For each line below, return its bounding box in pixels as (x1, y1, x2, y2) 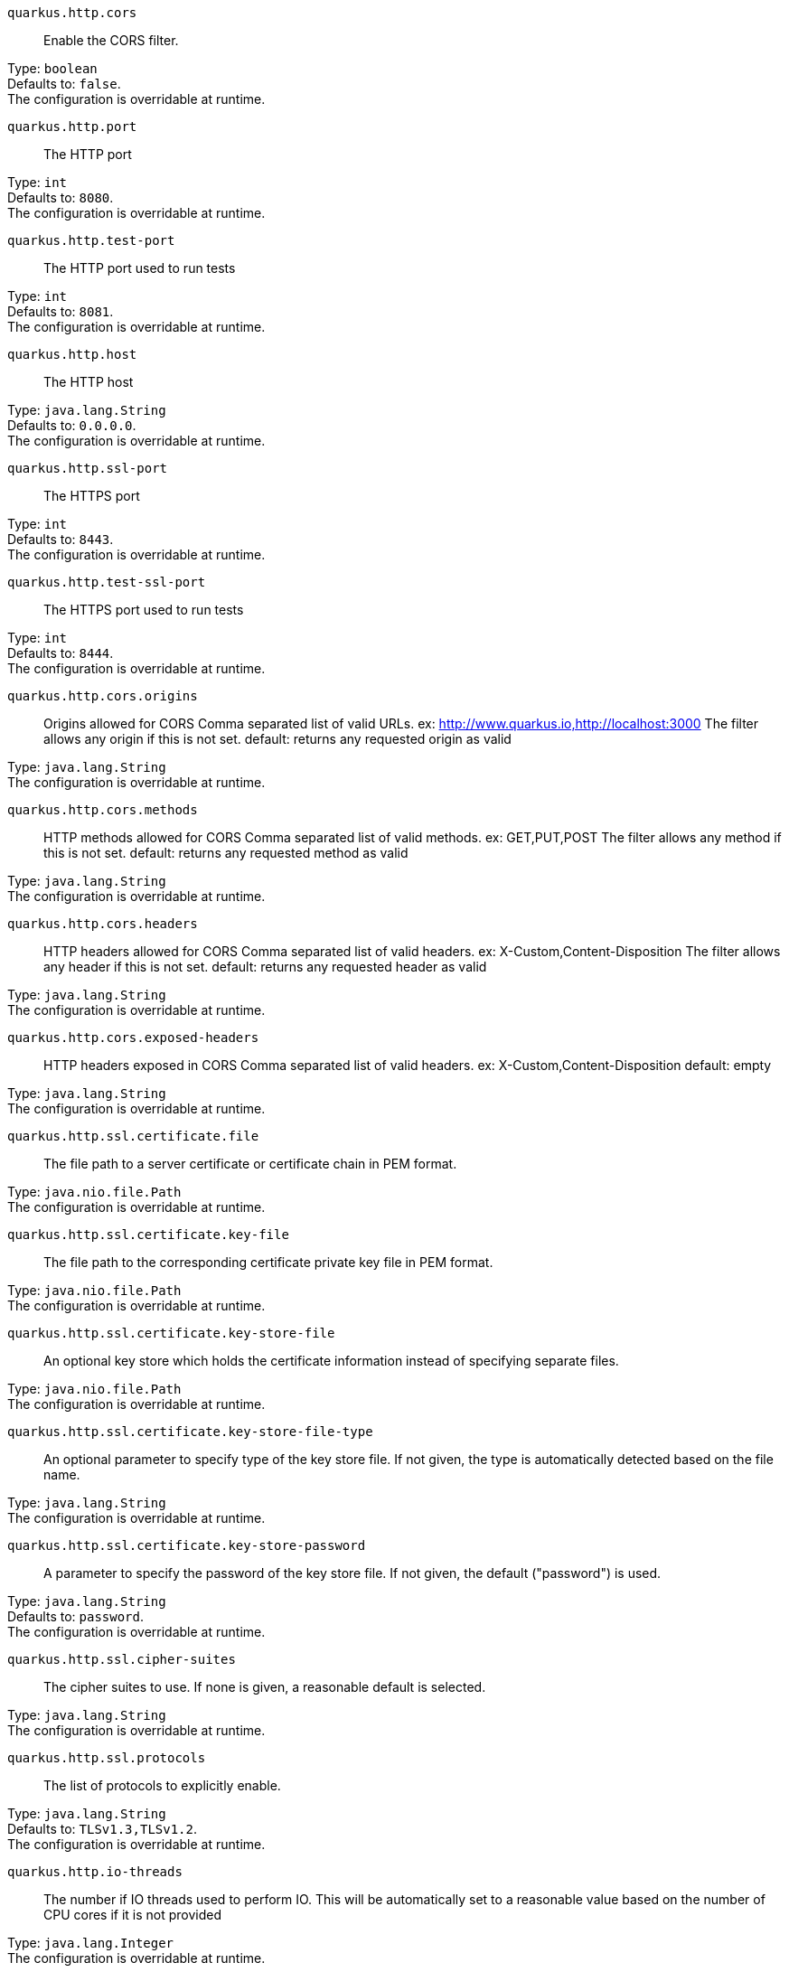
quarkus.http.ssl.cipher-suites (7, 1652, 236, 1667)
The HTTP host (43, 374, 134, 390)
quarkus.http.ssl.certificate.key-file (7, 1227, 289, 1242)
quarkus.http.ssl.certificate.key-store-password (7, 1538, 366, 1553)
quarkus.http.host (7, 347, 137, 362)
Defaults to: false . (7, 76, 121, 91)
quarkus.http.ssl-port (7, 461, 168, 475)
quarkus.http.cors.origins (7, 689, 198, 703)
